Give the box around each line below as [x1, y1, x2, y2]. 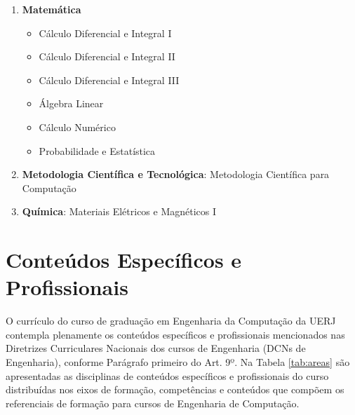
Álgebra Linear [39, 96, 104, 111]
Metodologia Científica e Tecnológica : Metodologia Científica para [22, 167, 330, 182]
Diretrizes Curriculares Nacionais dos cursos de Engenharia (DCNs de [6, 341, 306, 355]
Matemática [22, 2, 81, 16]
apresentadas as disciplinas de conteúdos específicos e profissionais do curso [6, 368, 329, 383]
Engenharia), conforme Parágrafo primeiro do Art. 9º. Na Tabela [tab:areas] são [6, 355, 350, 369]
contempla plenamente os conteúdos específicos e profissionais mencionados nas [6, 327, 345, 341]
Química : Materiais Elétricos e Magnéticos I [22, 204, 217, 219]
